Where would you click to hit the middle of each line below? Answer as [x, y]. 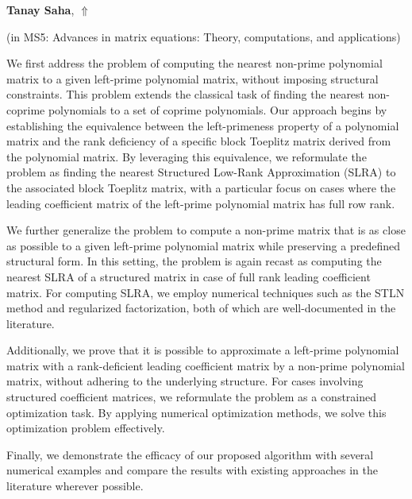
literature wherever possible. [75, 486]
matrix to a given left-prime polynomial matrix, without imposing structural [193, 78]
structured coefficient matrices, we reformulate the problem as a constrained [192, 397]
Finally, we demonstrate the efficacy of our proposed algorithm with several [190, 454]
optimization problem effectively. [86, 428]
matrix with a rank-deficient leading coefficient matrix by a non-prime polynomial [206, 365]
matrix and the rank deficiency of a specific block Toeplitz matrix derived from [199, 141]
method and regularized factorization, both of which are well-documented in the [201, 308]
